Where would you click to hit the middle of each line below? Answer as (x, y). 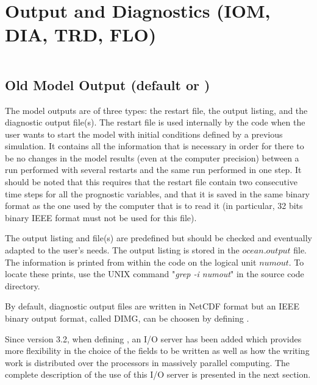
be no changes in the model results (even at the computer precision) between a (152, 157)
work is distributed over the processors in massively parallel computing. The (148, 362)
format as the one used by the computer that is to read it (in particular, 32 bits (154, 206)
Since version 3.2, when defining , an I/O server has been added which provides (153, 338)
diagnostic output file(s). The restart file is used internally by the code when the (155, 122)
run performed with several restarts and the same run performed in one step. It (153, 170)
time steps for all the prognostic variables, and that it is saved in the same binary (158, 193)
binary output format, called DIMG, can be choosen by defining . (127, 318)
